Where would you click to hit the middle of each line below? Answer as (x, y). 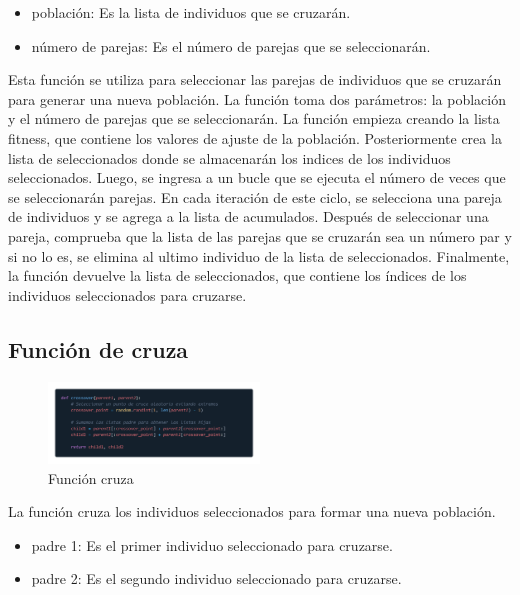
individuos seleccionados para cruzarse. (127, 294)
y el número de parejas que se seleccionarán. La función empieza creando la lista (254, 118)
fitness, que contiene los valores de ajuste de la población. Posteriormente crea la (255, 137)
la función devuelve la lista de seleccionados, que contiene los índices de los (237, 275)
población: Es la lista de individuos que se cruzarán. (191, 12)
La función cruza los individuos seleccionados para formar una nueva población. (252, 511)
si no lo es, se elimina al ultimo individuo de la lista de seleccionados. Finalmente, (259, 255)
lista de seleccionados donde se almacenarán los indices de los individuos (229, 157)
